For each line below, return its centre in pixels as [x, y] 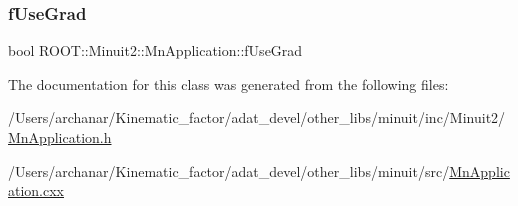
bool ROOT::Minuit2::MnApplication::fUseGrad [155, 50]
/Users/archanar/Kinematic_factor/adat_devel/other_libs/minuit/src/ [229, 170]
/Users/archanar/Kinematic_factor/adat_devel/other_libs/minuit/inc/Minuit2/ [257, 117]
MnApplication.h [60, 137]
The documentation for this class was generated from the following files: [228, 83]
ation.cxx [36, 190]
